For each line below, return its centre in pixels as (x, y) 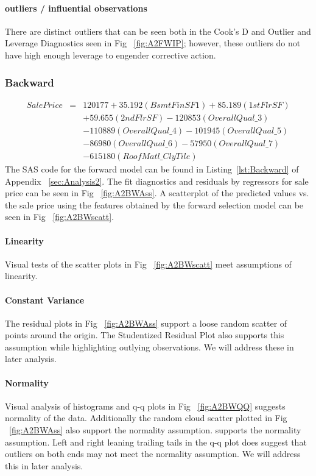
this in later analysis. (44, 465)
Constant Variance (45, 300)
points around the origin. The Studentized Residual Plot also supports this (145, 335)
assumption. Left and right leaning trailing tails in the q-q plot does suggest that (156, 442)
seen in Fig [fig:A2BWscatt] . (60, 217)
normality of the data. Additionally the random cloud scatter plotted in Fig (146, 418)
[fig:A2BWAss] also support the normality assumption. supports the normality (155, 430)
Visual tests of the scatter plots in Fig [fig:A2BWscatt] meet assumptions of (148, 264)
